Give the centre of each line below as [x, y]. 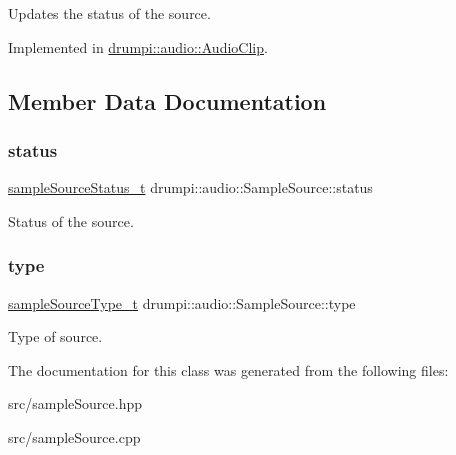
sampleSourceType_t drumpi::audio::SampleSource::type [182, 302]
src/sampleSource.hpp [75, 403]
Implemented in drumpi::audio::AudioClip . [138, 46]
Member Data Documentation [167, 100]
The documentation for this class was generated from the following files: [228, 369]
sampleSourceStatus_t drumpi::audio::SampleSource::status [190, 187]
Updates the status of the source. [109, 13]
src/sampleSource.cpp [74, 436]
